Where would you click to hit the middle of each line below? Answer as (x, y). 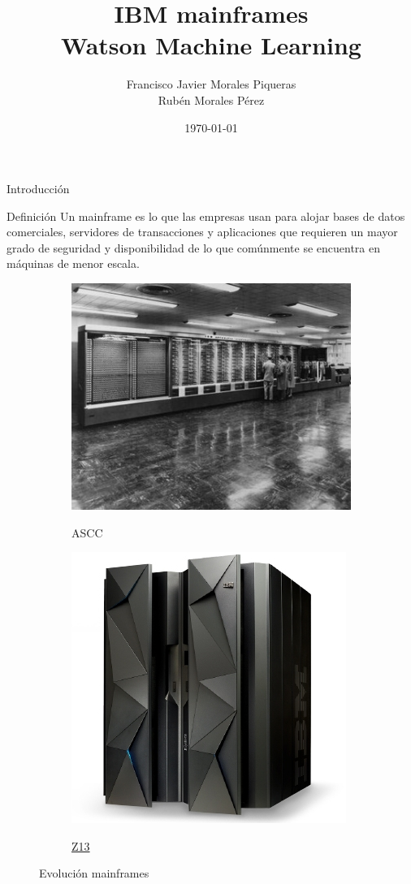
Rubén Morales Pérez (211, 99)
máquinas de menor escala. (73, 263)
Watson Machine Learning (211, 45)
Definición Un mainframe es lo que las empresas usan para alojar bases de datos (206, 216)
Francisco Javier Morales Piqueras (211, 84)
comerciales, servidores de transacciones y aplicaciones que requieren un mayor (202, 232)
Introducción (38, 189)
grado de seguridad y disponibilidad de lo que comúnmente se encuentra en (194, 247)
